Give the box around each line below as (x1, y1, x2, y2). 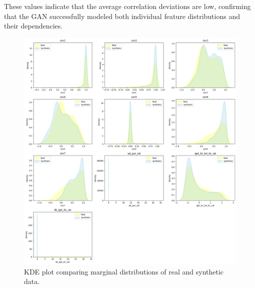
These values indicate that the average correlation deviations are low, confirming (4, 1, 251, 11)
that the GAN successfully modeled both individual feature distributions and (4, 10, 240, 21)
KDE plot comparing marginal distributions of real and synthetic (24, 266, 224, 276)
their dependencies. (4, 20, 63, 31)
